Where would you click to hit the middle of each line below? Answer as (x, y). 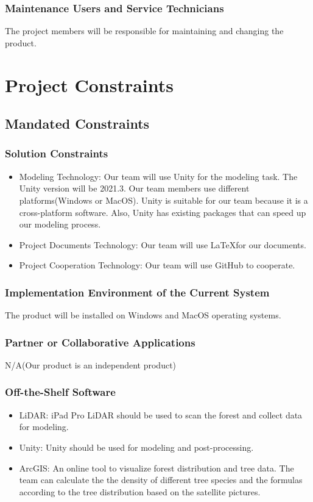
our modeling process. (60, 224)
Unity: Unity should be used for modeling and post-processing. (136, 447)
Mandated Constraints (77, 124)
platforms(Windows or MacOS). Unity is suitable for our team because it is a (164, 200)
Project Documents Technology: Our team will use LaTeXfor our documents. (163, 244)
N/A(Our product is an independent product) (91, 364)
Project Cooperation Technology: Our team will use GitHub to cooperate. (157, 265)
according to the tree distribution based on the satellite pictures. (140, 491)
